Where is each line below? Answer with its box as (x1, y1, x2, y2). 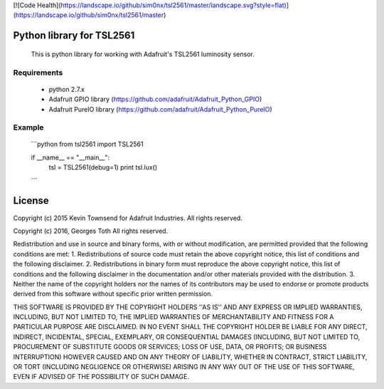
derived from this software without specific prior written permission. (13, 289, 213, 299)
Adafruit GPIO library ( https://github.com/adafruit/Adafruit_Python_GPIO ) (48, 95, 262, 103)
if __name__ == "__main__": (31, 153, 110, 162)
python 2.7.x (48, 85, 85, 93)
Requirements (13, 68, 63, 78)
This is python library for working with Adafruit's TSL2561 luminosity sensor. (31, 50, 255, 58)
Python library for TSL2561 (13, 29, 135, 42)
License (13, 194, 49, 207)
